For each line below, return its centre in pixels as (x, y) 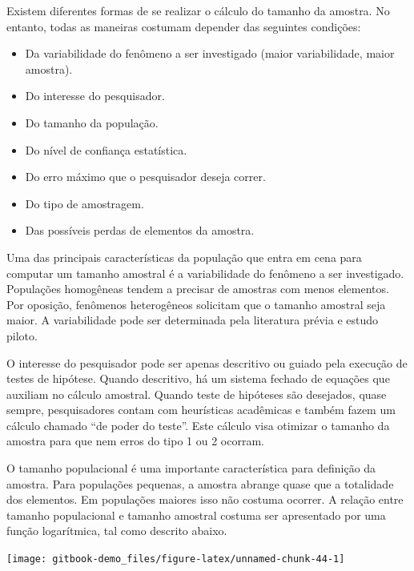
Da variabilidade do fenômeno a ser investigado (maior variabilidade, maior (210, 53)
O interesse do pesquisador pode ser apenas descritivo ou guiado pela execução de (207, 362)
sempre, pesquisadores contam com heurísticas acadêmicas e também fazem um (201, 410)
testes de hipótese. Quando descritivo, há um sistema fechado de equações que (198, 378)
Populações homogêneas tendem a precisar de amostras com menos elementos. (198, 289)
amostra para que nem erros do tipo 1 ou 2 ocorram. (135, 441)
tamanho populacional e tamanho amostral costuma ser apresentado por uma (196, 515)
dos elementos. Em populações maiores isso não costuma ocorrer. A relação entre (205, 499)
